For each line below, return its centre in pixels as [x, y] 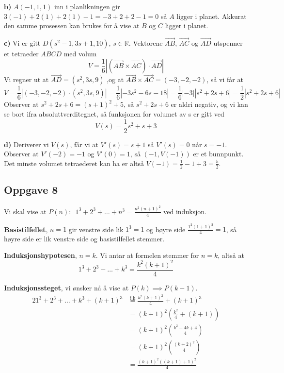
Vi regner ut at [26, 79]
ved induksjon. [185, 211]
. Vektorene [146, 43]
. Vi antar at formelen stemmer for [147, 255]
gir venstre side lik [96, 229]
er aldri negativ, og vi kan [209, 104]
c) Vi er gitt [22, 43]
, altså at [231, 255]
